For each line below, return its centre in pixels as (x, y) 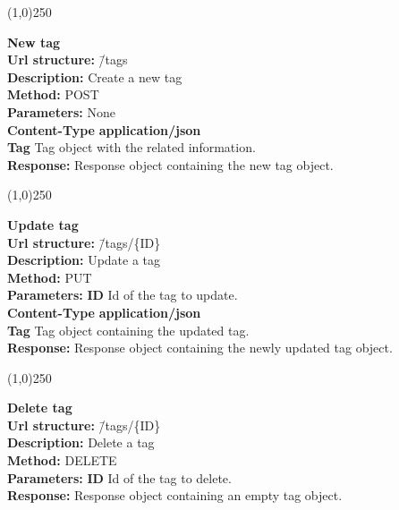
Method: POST (53, 94)
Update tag (43, 224)
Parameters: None (61, 111)
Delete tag (40, 408)
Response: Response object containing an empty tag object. (175, 495)
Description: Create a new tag (95, 76)
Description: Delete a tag (81, 442)
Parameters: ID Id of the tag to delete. (119, 477)
